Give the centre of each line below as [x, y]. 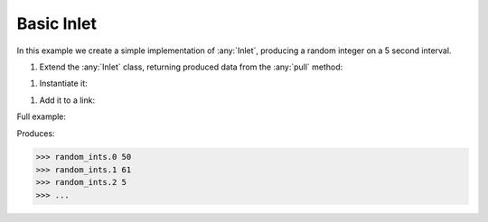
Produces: [36, 133]
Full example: [42, 116]
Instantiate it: [63, 83]
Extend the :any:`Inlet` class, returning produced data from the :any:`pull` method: [191, 67]
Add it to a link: [67, 100]
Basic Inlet [56, 23]
